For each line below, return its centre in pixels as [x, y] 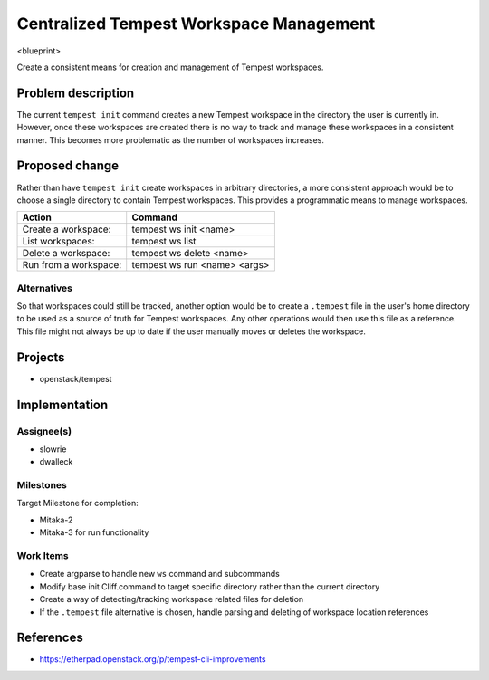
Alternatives [44, 288]
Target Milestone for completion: [78, 503]
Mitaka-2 [56, 520]
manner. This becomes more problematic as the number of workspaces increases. [171, 139]
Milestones [42, 485]
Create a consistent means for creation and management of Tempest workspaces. [170, 67]
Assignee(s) [44, 431]
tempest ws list [164, 242]
